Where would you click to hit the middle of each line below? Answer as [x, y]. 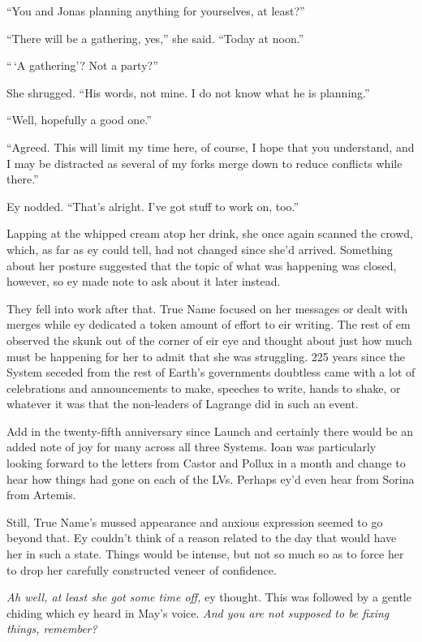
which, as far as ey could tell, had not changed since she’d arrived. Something [200, 249]
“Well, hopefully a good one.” [79, 120]
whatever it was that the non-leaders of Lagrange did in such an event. [183, 404]
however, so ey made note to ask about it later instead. [144, 281]
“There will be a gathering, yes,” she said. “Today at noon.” [155, 38]
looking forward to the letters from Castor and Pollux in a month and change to [206, 463]
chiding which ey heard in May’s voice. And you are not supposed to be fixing [198, 612]
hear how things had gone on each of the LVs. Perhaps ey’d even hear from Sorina [211, 478]
